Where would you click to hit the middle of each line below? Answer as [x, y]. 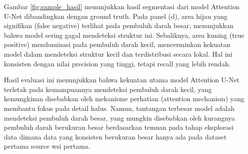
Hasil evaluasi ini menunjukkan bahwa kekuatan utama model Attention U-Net [122, 80]
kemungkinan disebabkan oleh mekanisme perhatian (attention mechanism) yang [124, 99]
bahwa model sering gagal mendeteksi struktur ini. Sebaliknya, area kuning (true [124, 35]
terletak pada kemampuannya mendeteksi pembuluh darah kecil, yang [108, 89]
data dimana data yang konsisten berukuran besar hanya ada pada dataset [115, 136]
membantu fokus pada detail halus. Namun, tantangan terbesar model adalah [119, 108]
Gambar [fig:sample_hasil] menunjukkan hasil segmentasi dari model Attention [122, 6]
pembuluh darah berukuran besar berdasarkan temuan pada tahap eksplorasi [119, 127]
